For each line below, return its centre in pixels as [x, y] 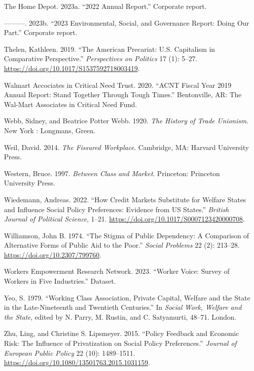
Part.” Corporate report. [41, 32]
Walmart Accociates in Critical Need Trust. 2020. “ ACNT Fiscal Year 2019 [118, 85]
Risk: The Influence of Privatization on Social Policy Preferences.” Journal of [120, 343]
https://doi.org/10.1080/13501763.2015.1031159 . [77, 362]
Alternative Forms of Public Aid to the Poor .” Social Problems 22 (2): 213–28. [122, 245]
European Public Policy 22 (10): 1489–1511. [70, 352]
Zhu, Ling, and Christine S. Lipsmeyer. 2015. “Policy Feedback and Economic [122, 333]
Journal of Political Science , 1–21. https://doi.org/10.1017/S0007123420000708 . [125, 219]
